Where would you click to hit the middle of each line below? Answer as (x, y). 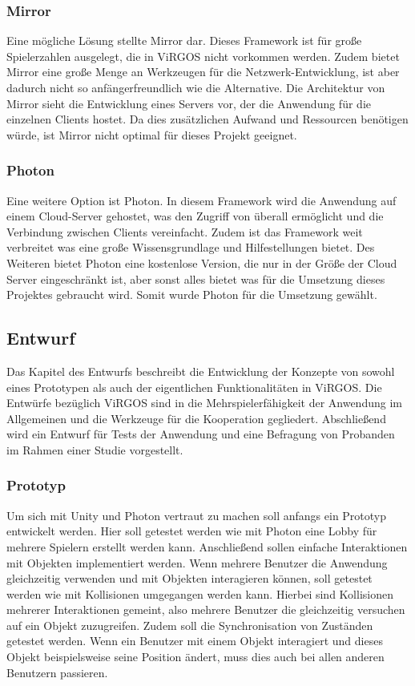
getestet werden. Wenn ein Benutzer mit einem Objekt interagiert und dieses (195, 641)
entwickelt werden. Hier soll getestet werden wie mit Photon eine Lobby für (192, 531)
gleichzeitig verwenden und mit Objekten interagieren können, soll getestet (189, 578)
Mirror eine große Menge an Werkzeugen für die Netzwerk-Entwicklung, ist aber (203, 72)
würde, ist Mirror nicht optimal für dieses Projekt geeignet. (152, 134)
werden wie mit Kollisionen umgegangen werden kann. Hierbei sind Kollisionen (200, 593)
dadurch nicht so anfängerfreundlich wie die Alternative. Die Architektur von (196, 87)
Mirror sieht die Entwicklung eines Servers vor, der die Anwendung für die (189, 103)
